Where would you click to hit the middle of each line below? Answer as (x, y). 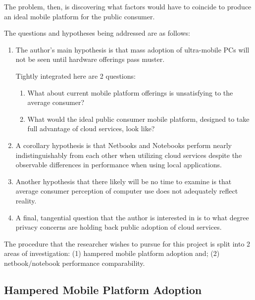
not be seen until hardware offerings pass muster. (90, 59)
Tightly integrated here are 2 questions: (76, 75)
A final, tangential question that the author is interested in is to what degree (132, 217)
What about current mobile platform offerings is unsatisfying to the (130, 92)
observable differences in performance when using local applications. (119, 165)
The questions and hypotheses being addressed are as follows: (97, 33)
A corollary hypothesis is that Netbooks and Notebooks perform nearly (124, 145)
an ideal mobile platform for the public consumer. (79, 16)
